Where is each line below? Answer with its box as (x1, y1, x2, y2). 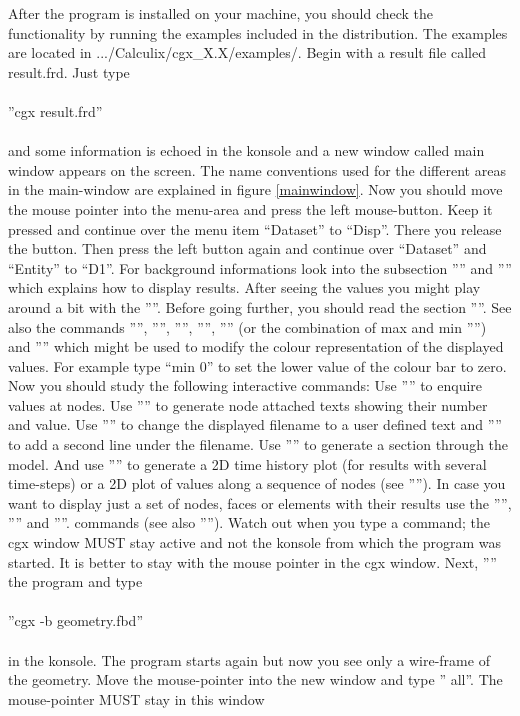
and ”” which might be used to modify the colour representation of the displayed (8, 336, 504, 357)
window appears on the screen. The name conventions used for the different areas (8, 159, 506, 180)
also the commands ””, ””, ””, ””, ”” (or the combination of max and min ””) (8, 316, 487, 337)
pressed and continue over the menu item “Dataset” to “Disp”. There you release (8, 218, 502, 239)
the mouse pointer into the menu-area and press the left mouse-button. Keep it (8, 198, 493, 219)
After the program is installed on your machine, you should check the (8, 3, 434, 23)
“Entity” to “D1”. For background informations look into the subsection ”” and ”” (8, 257, 512, 278)
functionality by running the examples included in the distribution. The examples (8, 22, 508, 43)
